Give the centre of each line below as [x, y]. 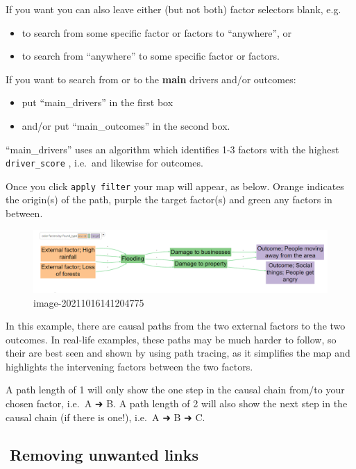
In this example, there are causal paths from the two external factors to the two [176, 326]
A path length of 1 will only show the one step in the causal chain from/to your [175, 390]
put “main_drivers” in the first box [98, 102]
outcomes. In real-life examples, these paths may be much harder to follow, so [171, 339]
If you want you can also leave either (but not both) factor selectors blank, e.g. [173, 9]
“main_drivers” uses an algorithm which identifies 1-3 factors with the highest [172, 149]
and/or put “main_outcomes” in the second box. [126, 125]
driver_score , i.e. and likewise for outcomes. [104, 163]
